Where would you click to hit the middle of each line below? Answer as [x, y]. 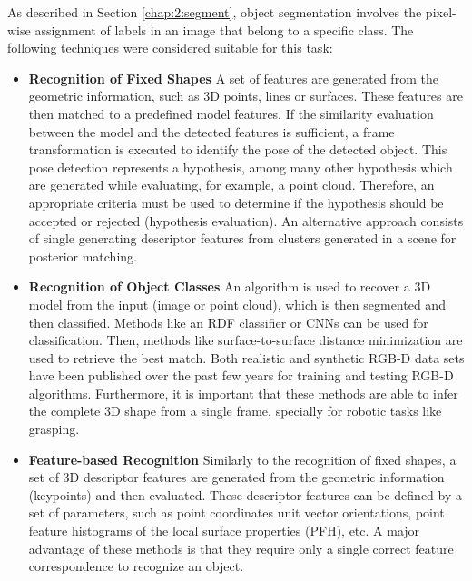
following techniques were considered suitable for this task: [170, 48]
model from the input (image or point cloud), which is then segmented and [237, 304]
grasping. [54, 429]
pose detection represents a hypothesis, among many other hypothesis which [241, 167]
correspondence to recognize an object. [136, 566]
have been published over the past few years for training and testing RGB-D [241, 375]
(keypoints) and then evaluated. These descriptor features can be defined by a [245, 494]
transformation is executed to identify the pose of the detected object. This [238, 149]
